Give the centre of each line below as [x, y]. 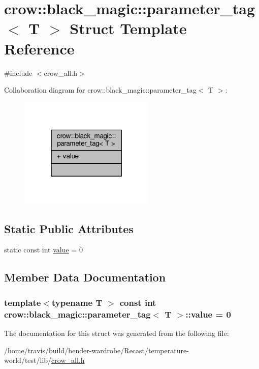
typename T [77, 302]
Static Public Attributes [69, 228]
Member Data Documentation [85, 277]
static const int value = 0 [43, 250]
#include [18, 73]
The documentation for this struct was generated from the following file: [117, 333]
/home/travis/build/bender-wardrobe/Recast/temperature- [96, 350]
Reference [39, 48]
